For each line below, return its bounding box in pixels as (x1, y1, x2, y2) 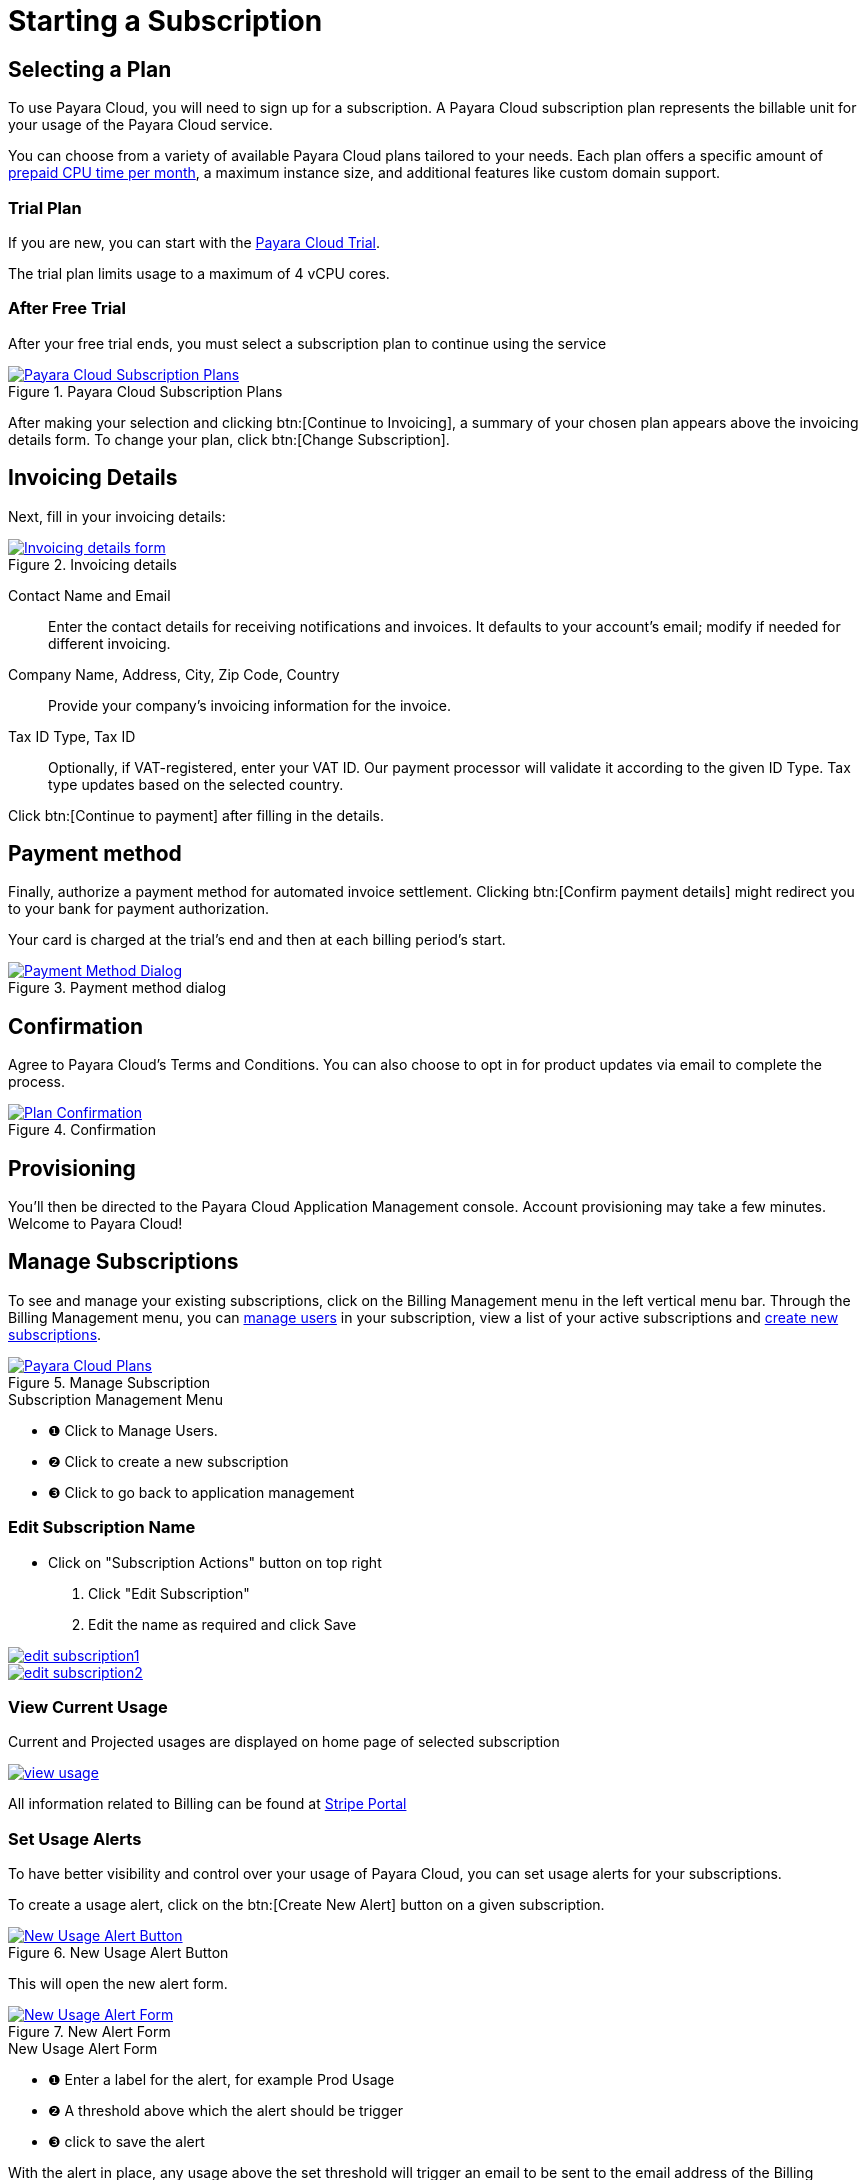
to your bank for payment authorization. (8, 900, 269, 918)
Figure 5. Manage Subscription (8, 1373, 211, 1391)
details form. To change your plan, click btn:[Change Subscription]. (8, 430, 450, 448)
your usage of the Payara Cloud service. (8, 116, 273, 134)
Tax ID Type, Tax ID (8, 727, 136, 745)
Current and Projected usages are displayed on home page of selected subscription (8, 1733, 560, 1751)
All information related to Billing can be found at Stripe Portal (8, 1795, 407, 1813)
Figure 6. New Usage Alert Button (8, 1944, 229, 1962)
